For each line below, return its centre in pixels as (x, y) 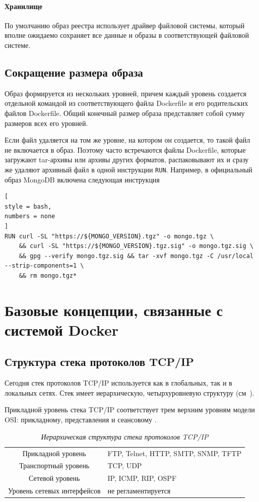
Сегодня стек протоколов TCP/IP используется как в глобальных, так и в (118, 383)
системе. (18, 45)
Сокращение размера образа (74, 72)
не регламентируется (139, 491)
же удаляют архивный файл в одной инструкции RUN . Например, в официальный (128, 169)
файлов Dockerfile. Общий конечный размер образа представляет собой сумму (125, 113)
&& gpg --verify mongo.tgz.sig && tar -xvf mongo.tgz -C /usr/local (136, 256)
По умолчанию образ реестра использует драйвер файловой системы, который (125, 25)
